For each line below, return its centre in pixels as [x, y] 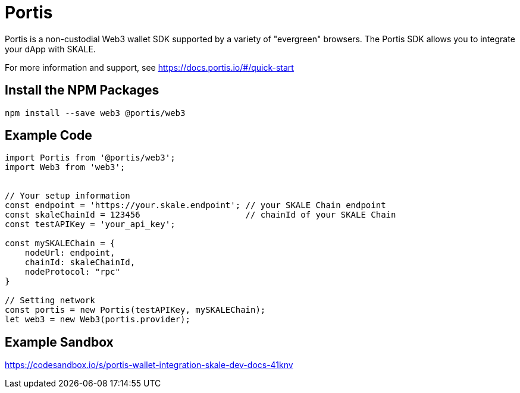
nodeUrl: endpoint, [70, 253]
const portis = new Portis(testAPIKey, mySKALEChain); [135, 310]
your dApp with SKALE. [50, 49]
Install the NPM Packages [82, 90]
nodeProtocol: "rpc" [72, 272]
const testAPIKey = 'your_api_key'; [90, 224]
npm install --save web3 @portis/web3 [95, 113]
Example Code [48, 136]
